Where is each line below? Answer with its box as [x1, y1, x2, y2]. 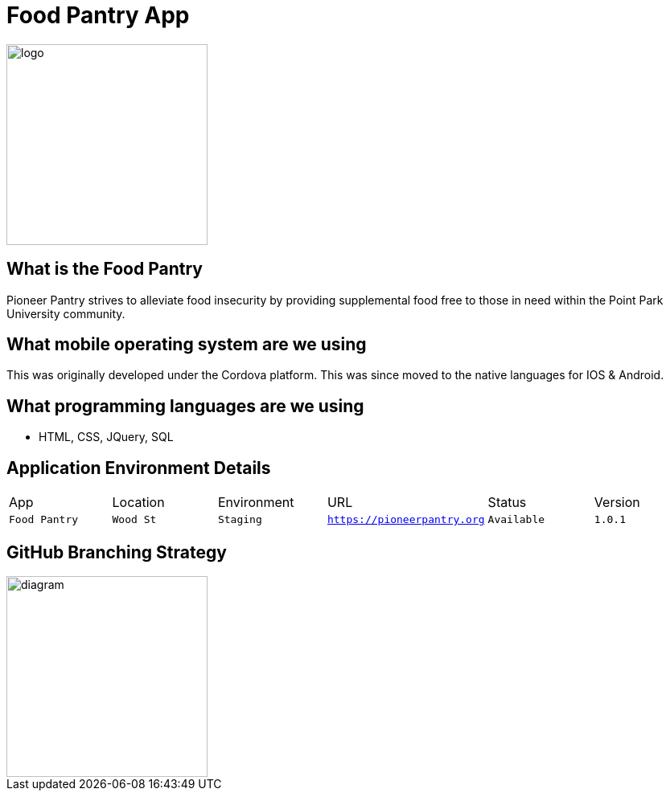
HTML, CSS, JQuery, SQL [39, 430, 174, 444]
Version [594, 494, 640, 511]
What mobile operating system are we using [6, 334, 367, 355]
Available [487, 513, 545, 526]
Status [487, 494, 527, 511]
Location [112, 494, 165, 511]
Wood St [112, 513, 157, 526]
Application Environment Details [6, 457, 271, 478]
